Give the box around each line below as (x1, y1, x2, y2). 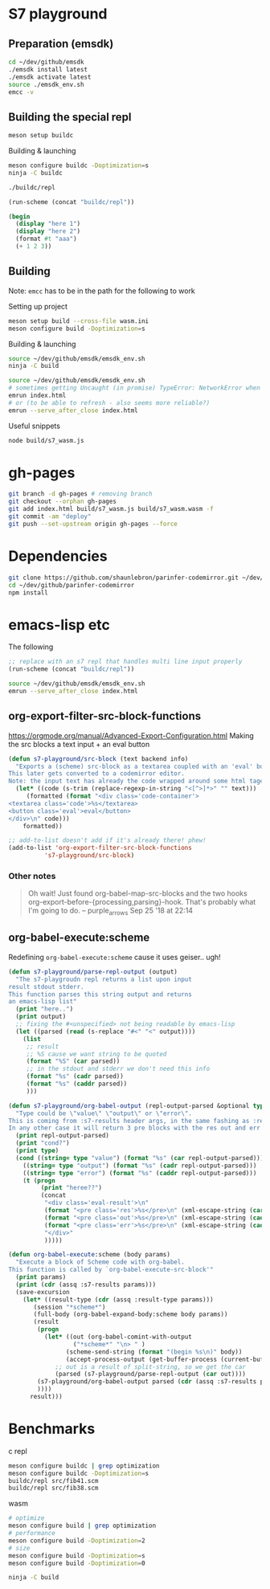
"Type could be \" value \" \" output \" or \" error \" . (15, 1109, 193, 1117)
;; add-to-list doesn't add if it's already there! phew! (8, 836, 207, 844)
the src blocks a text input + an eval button (8, 739, 150, 749)
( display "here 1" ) (15, 220, 81, 228)
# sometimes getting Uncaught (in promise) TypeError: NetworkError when (8, 384, 261, 392)
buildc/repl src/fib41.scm (8, 1477, 99, 1485)
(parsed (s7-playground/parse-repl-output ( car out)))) (55, 1370, 247, 1379)
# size (8, 1544, 31, 1552)
